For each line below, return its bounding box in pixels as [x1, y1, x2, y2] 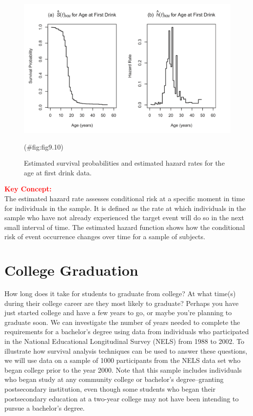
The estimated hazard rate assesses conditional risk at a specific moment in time [4, 193, 245, 203]
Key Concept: [4, 184, 52, 194]
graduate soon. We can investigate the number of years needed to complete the [4, 317, 240, 327]
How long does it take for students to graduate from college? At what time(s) [4, 288, 236, 299]
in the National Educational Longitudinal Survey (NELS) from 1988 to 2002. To [4, 336, 245, 346]
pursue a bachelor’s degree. [4, 403, 85, 413]
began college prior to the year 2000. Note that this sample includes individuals [4, 364, 242, 375]
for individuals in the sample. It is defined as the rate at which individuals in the [4, 203, 246, 213]
